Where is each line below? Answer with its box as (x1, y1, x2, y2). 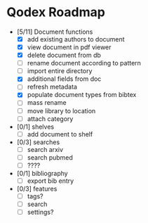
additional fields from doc (27, 75, 102, 83)
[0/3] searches (16, 138, 60, 146)
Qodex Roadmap (6, 4, 106, 20)
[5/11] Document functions (16, 27, 93, 36)
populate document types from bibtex (27, 91, 137, 99)
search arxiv (27, 145, 64, 153)
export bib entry (27, 177, 74, 185)
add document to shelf (27, 129, 93, 138)
